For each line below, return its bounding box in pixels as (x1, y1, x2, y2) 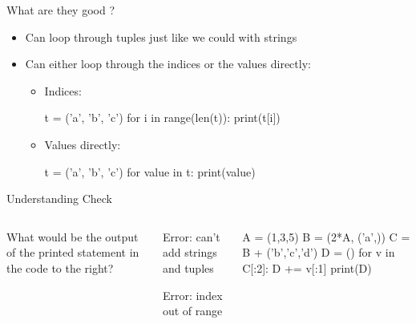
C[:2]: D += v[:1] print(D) (242, 259, 372, 276)
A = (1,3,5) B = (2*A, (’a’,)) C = (242, 228, 410, 245)
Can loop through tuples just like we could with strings (25, 28, 297, 45)
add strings (162, 244, 217, 261)
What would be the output (6, 228, 139, 245)
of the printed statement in (6, 244, 139, 261)
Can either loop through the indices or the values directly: (25, 55, 311, 72)
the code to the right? (6, 259, 114, 276)
